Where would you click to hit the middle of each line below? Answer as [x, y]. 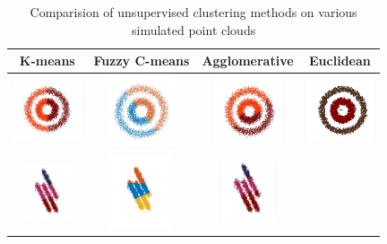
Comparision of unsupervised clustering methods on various [193, 12]
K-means [47, 61]
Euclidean [340, 61]
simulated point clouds [193, 29]
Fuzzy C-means [142, 61]
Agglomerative [248, 61]
